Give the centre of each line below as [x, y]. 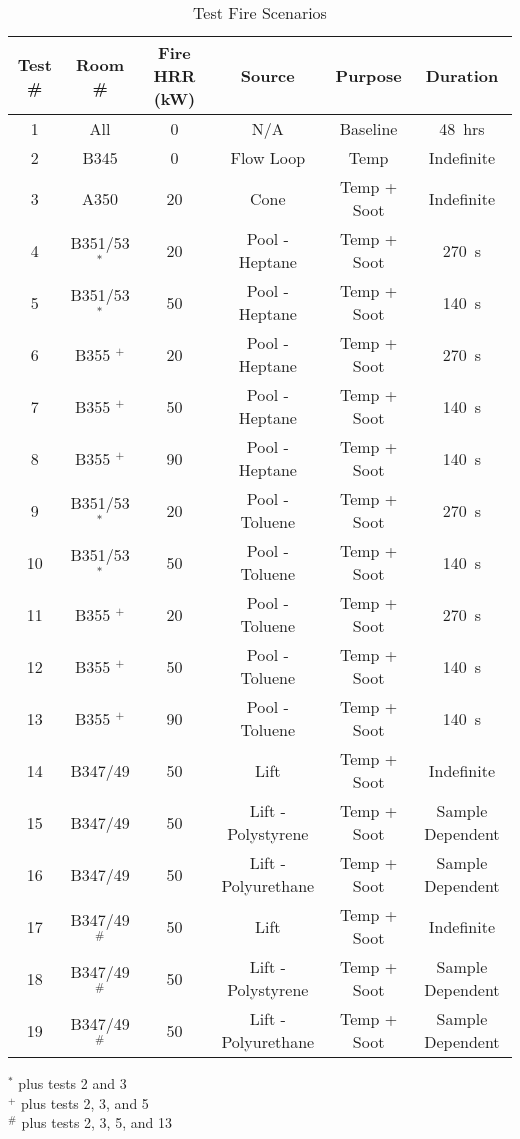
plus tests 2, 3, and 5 [85, 1102]
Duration [462, 75]
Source [267, 75]
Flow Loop [268, 157]
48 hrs [462, 128]
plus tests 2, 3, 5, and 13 [96, 1122]
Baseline [368, 128]
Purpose [368, 75]
